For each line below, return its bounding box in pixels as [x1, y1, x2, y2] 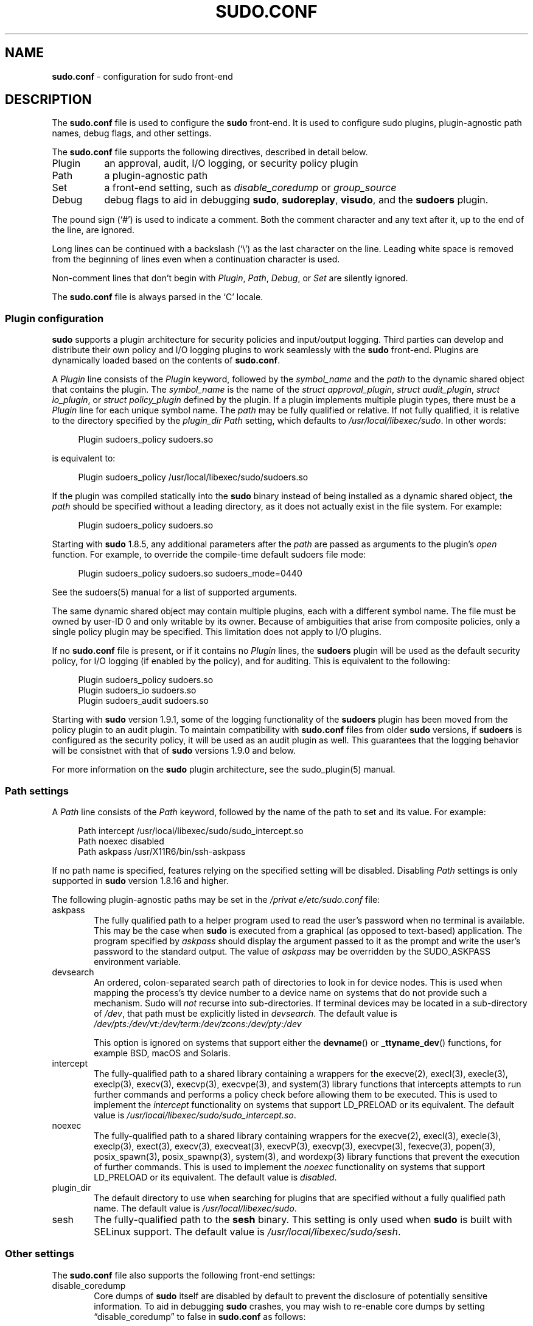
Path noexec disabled [78, 835, 164, 846]
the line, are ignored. [52, 225, 134, 236]
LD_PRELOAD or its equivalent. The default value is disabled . [94, 1171, 337, 1182]
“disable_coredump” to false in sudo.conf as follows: [94, 1311, 306, 1322]
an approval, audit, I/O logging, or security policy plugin [104, 157, 358, 170]
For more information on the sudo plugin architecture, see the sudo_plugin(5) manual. [52, 764, 395, 775]
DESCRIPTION [5, 92, 92, 108]
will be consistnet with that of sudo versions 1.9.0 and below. [52, 745, 296, 756]
